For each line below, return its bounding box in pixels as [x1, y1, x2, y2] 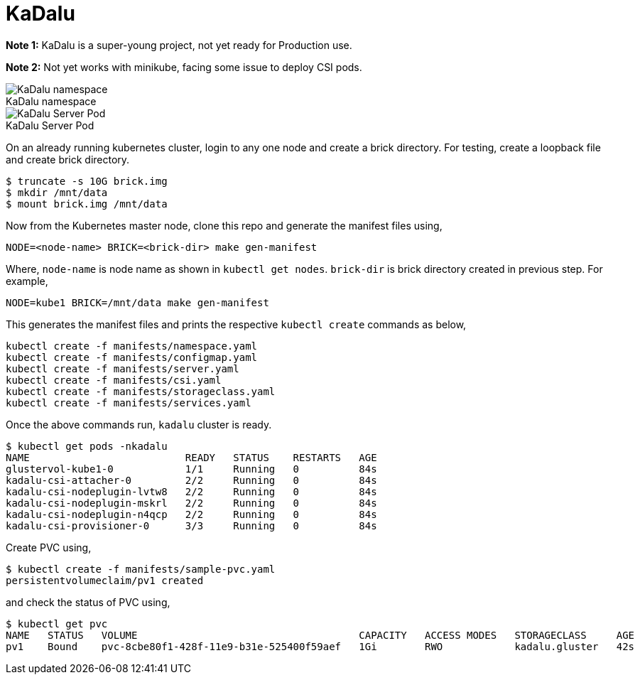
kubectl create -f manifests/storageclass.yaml [6, 385, 276, 397]
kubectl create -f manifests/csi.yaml [6, 374, 222, 386]
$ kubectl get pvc [6, 617, 108, 630]
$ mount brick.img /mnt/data [6, 198, 168, 210]
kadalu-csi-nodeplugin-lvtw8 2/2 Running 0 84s [6, 485, 377, 497]
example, [6, 274, 48, 287]
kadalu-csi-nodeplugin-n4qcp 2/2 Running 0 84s [6, 508, 377, 520]
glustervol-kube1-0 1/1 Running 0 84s [6, 463, 377, 475]
